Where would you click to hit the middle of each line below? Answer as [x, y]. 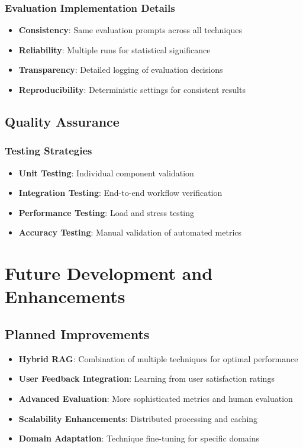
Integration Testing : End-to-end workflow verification [120, 193]
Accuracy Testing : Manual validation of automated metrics [130, 232]
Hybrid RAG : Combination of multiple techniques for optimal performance [158, 358]
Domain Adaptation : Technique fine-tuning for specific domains [139, 438]
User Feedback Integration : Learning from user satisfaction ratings [146, 378]
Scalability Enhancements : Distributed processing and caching [138, 418]
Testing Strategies [49, 151]
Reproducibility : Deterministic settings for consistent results [132, 89]
